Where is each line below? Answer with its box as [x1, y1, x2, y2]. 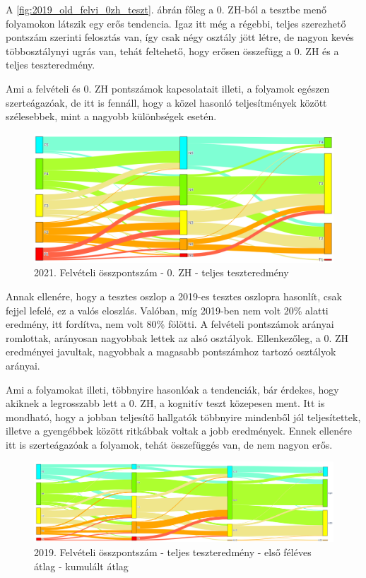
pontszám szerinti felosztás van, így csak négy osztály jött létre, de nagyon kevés [6, 30, 354, 45]
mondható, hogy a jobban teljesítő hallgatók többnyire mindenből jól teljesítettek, [6, 409, 361, 424]
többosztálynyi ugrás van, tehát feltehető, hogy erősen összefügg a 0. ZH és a [6, 43, 339, 58]
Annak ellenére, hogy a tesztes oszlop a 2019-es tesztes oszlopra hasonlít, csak [6, 288, 342, 303]
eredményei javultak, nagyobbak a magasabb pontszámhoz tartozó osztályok [6, 344, 336, 359]
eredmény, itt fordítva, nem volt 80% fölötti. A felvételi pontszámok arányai [6, 317, 334, 331]
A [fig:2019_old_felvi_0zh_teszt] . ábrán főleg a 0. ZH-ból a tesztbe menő [6, 2, 327, 16]
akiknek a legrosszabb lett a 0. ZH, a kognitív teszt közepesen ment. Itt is [6, 396, 325, 411]
